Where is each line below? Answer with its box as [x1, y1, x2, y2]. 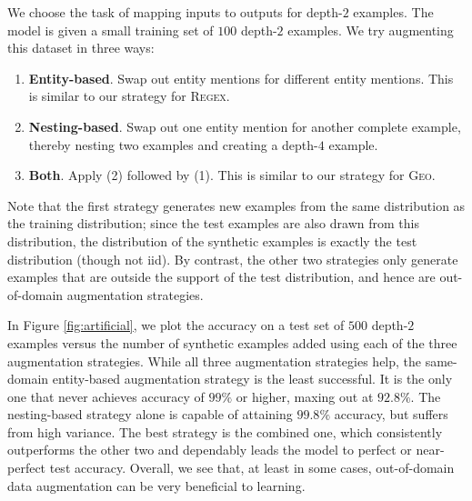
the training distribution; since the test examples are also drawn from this [7, 214, 419, 233]
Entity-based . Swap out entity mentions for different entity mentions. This [28, 68, 454, 87]
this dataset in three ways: [7, 38, 155, 57]
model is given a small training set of [7, 20, 214, 39]
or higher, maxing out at [236, 386, 374, 406]
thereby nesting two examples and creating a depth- [28, 135, 318, 154]
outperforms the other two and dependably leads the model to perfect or [7, 440, 412, 459]
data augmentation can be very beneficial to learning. [7, 476, 306, 495]
